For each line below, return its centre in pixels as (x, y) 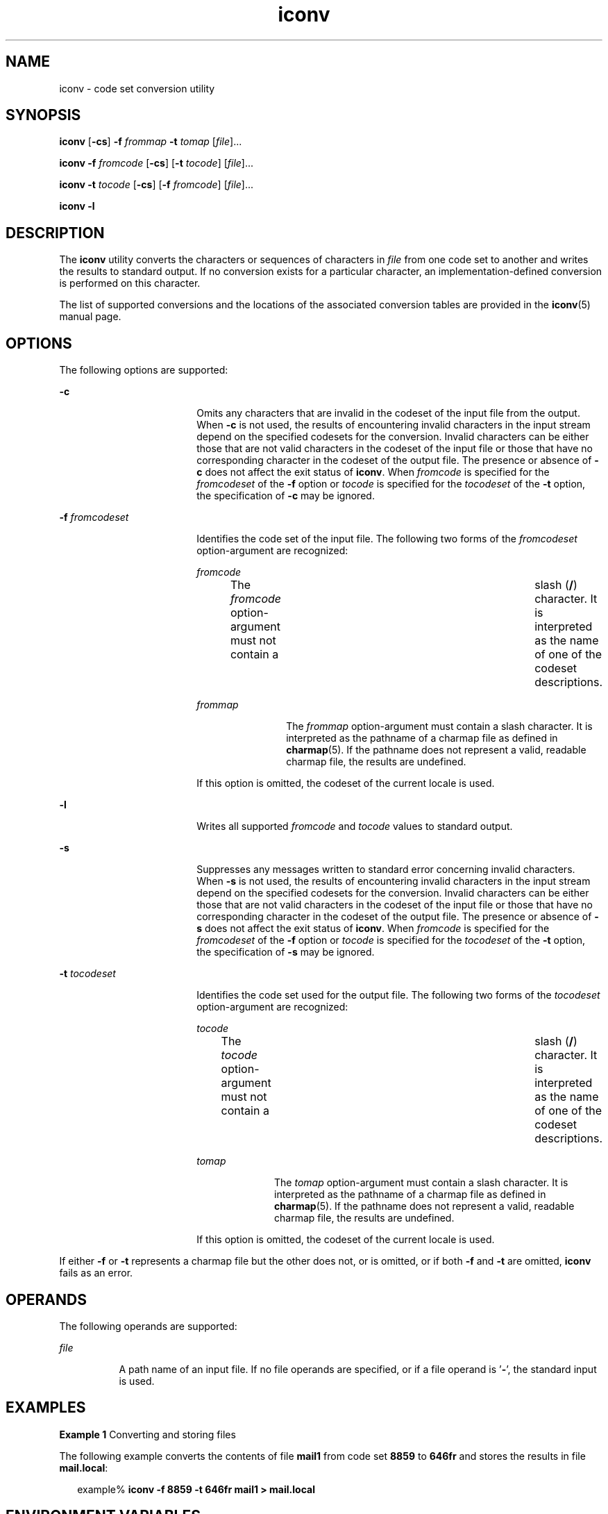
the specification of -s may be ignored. (286, 952)
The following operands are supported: (148, 1326)
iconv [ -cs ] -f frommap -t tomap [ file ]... (151, 142)
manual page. (90, 317)
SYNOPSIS (43, 115)
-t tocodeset (87, 974)
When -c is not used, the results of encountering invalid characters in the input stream (394, 425)
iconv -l (77, 206)
